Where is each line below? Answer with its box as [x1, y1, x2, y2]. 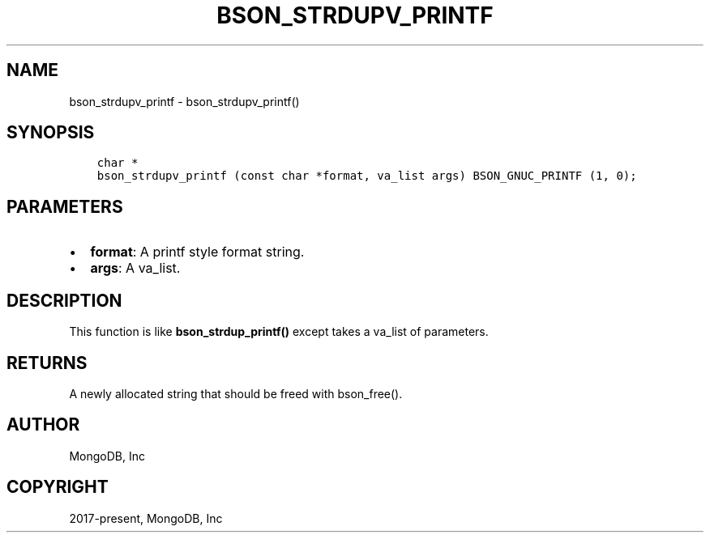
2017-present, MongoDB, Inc [69, 511, 223, 525]
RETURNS [6, 352, 88, 373]
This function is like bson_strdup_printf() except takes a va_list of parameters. [69, 325, 489, 339]
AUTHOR [6, 414, 80, 435]
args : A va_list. [90, 260, 181, 277]
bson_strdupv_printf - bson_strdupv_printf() [69, 94, 300, 108]
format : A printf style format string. [90, 244, 305, 261]
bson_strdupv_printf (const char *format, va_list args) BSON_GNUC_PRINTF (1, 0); [96, 169, 637, 183]
